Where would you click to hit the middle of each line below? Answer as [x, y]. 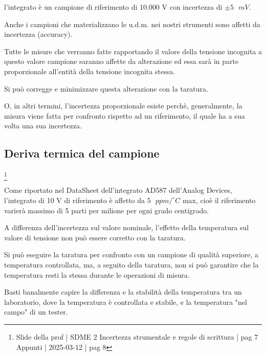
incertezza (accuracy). [38, 34]
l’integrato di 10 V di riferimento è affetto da [75, 200]
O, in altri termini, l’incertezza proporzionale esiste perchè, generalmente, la [123, 106]
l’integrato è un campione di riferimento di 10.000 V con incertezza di [113, 7]
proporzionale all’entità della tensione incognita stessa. [90, 71]
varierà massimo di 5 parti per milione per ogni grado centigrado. [107, 210]
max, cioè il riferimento [219, 200]
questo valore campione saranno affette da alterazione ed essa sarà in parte [121, 61]
